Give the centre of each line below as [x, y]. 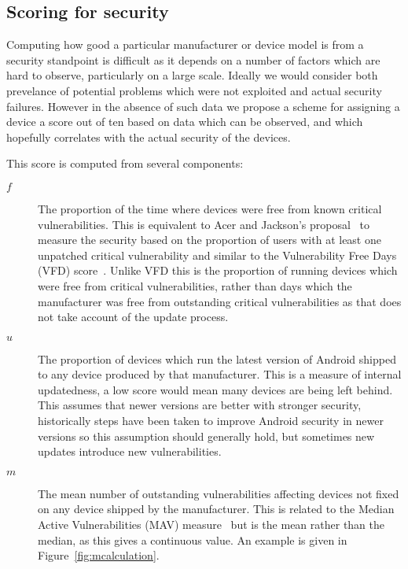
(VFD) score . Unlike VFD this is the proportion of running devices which [218, 270]
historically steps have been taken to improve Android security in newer [211, 421]
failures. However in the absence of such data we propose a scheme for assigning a [203, 106]
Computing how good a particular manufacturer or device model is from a [185, 44]
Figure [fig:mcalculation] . [99, 555]
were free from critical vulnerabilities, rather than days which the [195, 285]
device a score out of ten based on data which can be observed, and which [185, 122]
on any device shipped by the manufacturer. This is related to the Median [216, 509]
